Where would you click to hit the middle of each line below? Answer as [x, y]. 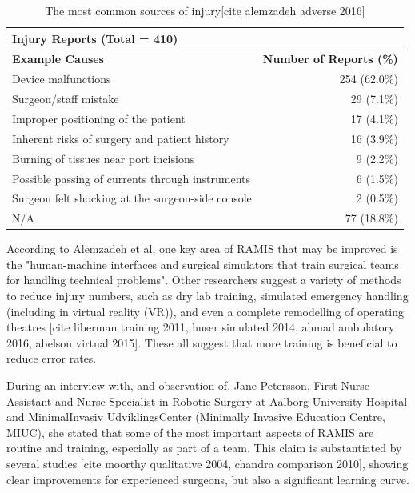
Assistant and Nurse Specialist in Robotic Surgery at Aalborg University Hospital [207, 401]
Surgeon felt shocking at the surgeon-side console [132, 198]
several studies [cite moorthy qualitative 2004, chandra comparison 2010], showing [207, 463]
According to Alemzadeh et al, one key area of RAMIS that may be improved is [202, 249]
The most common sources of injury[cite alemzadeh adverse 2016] [205, 10]
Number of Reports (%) [330, 59]
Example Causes [58, 59]
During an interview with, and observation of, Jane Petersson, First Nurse [188, 385]
